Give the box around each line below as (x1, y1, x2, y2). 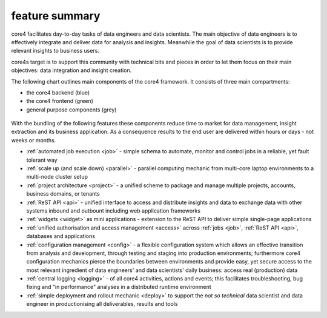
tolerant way (26, 156, 58, 164)
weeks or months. (11, 136, 56, 144)
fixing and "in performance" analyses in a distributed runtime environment (26, 283, 211, 291)
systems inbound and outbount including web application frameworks (26, 207, 201, 214)
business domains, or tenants (26, 190, 100, 197)
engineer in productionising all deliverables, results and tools (26, 300, 178, 308)
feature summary (11, 9, 101, 22)
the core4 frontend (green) (26, 98, 94, 105)
